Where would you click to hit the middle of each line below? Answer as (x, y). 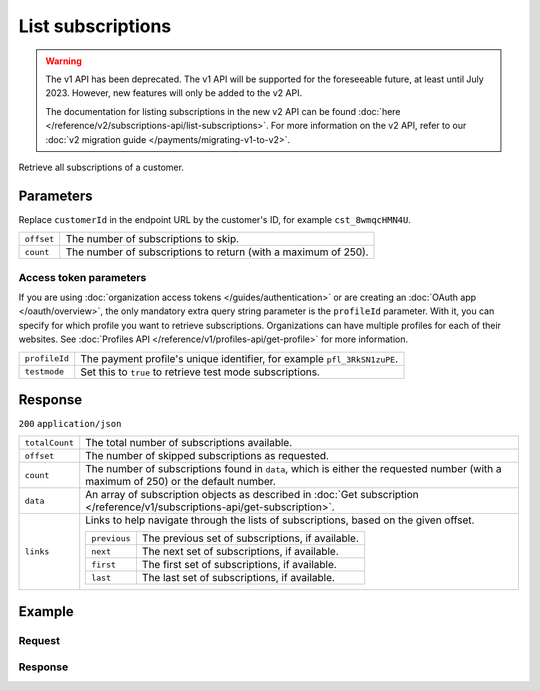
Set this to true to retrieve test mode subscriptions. (200, 372)
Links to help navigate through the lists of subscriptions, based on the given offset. (280, 520)
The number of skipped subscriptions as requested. (207, 456)
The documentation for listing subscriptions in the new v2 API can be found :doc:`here (223, 111)
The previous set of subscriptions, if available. (250, 538)
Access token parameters (82, 277)
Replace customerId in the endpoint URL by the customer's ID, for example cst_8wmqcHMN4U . (215, 219)
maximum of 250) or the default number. (181, 482)
